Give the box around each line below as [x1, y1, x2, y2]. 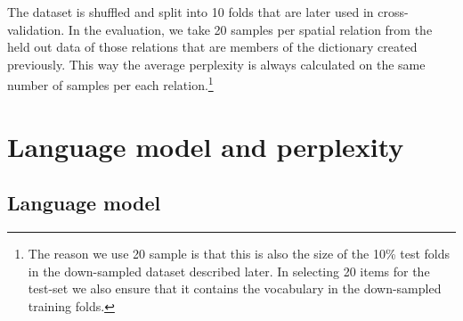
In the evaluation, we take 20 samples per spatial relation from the [68, 20, 433, 38]
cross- [378, 3, 409, 21]
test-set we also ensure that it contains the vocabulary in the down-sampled [28, 279, 442, 298]
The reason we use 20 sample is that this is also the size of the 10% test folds [28, 244, 450, 263]
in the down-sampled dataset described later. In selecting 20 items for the [28, 261, 430, 280]
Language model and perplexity [7, 128, 404, 164]
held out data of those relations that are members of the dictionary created [7, 37, 418, 56]
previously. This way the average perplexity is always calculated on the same [7, 54, 426, 73]
